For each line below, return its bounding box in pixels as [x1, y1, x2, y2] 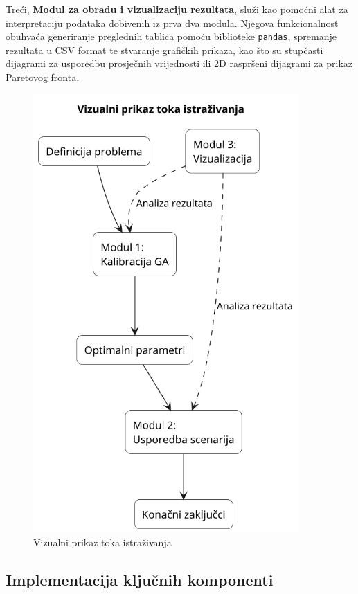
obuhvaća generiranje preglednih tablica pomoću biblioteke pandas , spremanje [6, 29, 337, 44]
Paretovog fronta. [6, 70, 80, 84]
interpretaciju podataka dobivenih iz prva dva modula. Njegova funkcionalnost [6, 15, 339, 30]
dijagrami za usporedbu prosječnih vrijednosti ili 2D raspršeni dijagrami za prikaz [6, 56, 353, 71]
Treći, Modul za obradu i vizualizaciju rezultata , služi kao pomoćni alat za [6, 2, 348, 16]
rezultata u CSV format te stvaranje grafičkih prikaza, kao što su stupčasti [6, 42, 323, 57]
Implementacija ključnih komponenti [6, 568, 274, 590]
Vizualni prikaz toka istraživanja [33, 534, 172, 549]
